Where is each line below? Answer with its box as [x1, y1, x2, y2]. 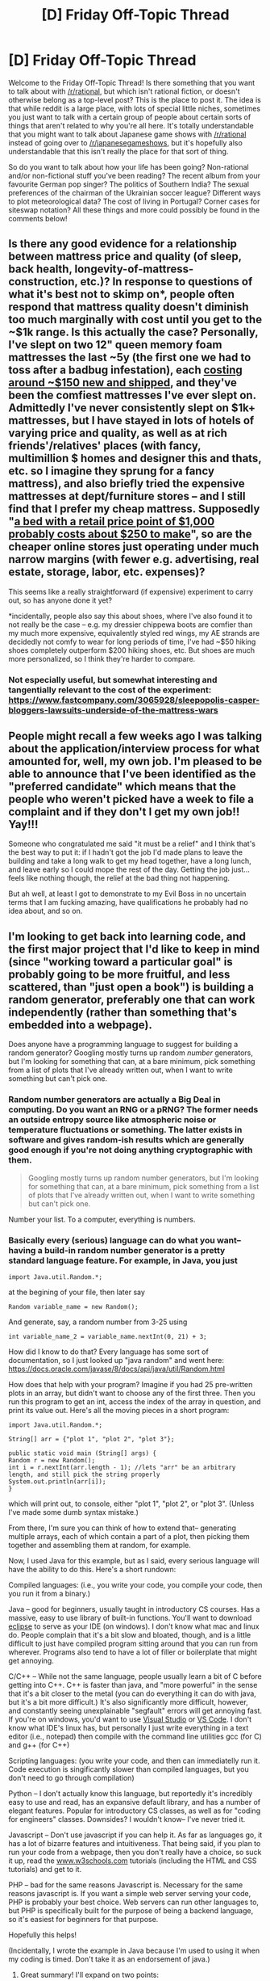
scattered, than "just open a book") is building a [8, 980, 254, 994]
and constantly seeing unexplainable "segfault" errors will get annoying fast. [8, 1706, 262, 1715]
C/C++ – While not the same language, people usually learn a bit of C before [8, 1671, 262, 1681]
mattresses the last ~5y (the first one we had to [8, 351, 251, 364]
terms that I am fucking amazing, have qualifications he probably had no [8, 898, 248, 907]
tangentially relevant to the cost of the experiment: [8, 684, 212, 696]
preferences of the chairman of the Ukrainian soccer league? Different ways [8, 187, 261, 197]
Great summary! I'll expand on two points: [19, 1970, 160, 1979]
